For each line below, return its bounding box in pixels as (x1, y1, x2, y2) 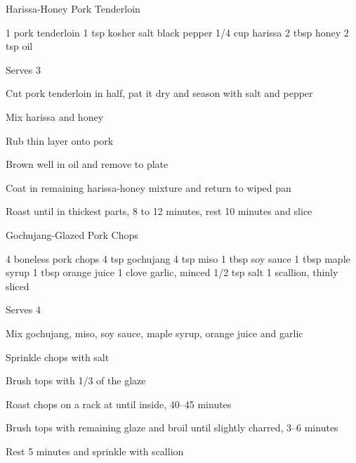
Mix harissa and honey (6, 109, 104, 124)
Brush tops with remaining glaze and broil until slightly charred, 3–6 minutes (6, 420, 338, 435)
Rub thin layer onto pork (6, 133, 114, 148)
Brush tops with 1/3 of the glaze (6, 373, 146, 388)
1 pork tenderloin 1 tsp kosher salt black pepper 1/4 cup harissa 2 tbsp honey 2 (6, 25, 349, 39)
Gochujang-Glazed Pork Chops (6, 227, 138, 242)
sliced (6, 278, 29, 293)
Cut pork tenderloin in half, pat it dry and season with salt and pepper (6, 86, 313, 100)
